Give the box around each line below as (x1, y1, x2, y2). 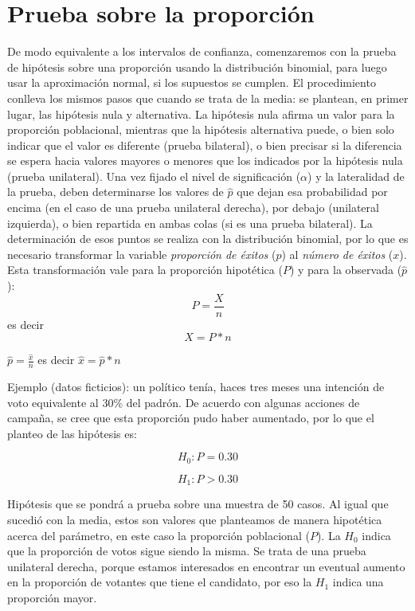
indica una (332, 574, 384, 590)
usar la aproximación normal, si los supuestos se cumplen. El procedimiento (7, 74, 376, 91)
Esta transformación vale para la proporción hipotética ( (7, 261, 283, 278)
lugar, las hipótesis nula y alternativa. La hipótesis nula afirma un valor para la (7, 105, 395, 122)
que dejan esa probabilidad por (237, 183, 388, 200)
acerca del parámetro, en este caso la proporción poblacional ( (7, 527, 310, 543)
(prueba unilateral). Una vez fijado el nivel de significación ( (7, 167, 301, 184)
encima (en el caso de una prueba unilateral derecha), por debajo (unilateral (7, 199, 379, 216)
